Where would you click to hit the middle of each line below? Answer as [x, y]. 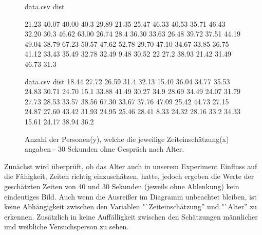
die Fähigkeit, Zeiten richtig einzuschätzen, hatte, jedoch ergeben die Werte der [129, 176]
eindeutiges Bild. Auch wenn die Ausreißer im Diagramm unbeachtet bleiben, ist [130, 196]
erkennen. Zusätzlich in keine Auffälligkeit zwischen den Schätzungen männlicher [131, 216]
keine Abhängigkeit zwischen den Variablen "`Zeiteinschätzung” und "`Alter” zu [131, 206]
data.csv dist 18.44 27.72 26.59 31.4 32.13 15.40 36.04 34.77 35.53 [127, 81]
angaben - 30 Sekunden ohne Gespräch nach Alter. [105, 149]
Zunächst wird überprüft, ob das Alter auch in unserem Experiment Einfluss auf [131, 166]
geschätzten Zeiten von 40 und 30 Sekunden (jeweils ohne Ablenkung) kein [122, 186]
